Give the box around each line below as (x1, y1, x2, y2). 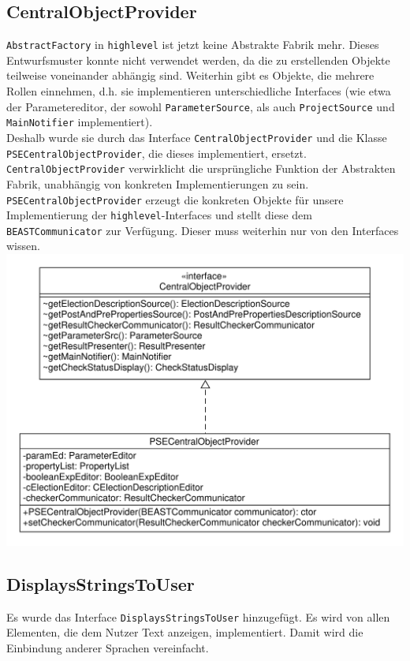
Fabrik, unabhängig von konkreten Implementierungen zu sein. (6, 175, 309, 192)
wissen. (6, 237, 40, 254)
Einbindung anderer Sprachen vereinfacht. (6, 639, 209, 655)
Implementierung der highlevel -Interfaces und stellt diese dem (6, 207, 312, 223)
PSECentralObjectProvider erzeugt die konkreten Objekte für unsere (6, 191, 344, 207)
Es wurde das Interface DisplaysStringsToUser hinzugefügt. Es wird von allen (6, 608, 390, 625)
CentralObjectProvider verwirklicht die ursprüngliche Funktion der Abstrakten (6, 160, 396, 177)
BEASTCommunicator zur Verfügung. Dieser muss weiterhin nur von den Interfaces (6, 222, 399, 238)
